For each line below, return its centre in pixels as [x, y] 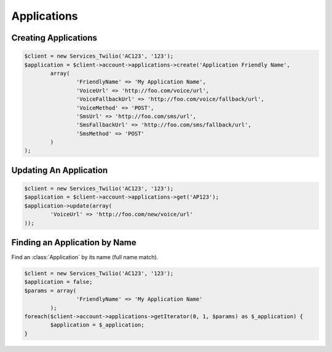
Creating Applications [54, 38]
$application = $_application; [97, 325]
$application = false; [58, 282]
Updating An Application [60, 170]
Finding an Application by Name [74, 243]
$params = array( [50, 291]
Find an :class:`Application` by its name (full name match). [85, 257]
